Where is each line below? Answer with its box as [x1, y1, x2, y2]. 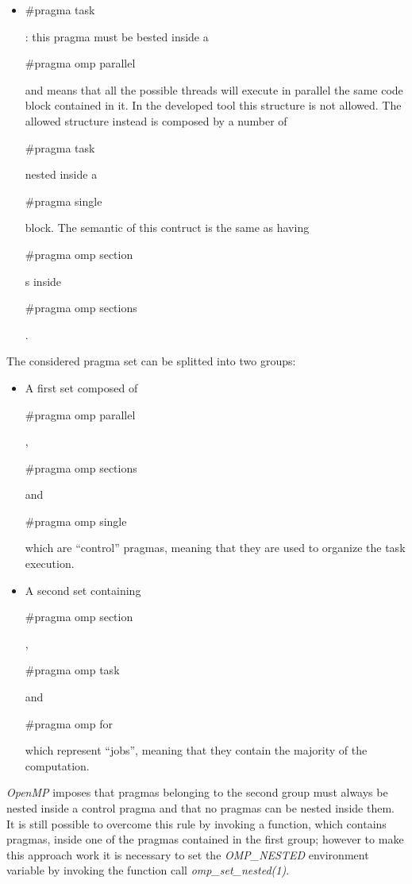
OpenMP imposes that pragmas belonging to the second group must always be [6, 784, 388, 801]
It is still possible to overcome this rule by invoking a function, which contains [6, 815, 387, 832]
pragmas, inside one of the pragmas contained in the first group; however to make [6, 831, 404, 847]
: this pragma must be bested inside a [25, 28, 209, 44]
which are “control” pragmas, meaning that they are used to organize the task [25, 539, 406, 556]
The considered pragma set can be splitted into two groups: [6, 353, 296, 369]
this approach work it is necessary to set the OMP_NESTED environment [6, 846, 369, 863]
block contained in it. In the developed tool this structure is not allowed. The [25, 97, 402, 114]
